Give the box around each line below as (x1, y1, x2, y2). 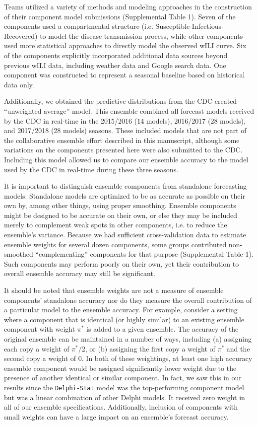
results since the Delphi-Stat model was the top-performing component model (4, 382, 244, 392)
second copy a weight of (4, 353, 76, 363)
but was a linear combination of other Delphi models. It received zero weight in (4, 392, 245, 402)
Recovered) (4, 30, 38, 41)
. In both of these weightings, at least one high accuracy (81, 353, 253, 363)
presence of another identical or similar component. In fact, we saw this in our (4, 372, 242, 383)
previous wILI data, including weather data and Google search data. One (4, 60, 226, 70)
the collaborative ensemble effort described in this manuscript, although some (4, 135, 240, 145)
